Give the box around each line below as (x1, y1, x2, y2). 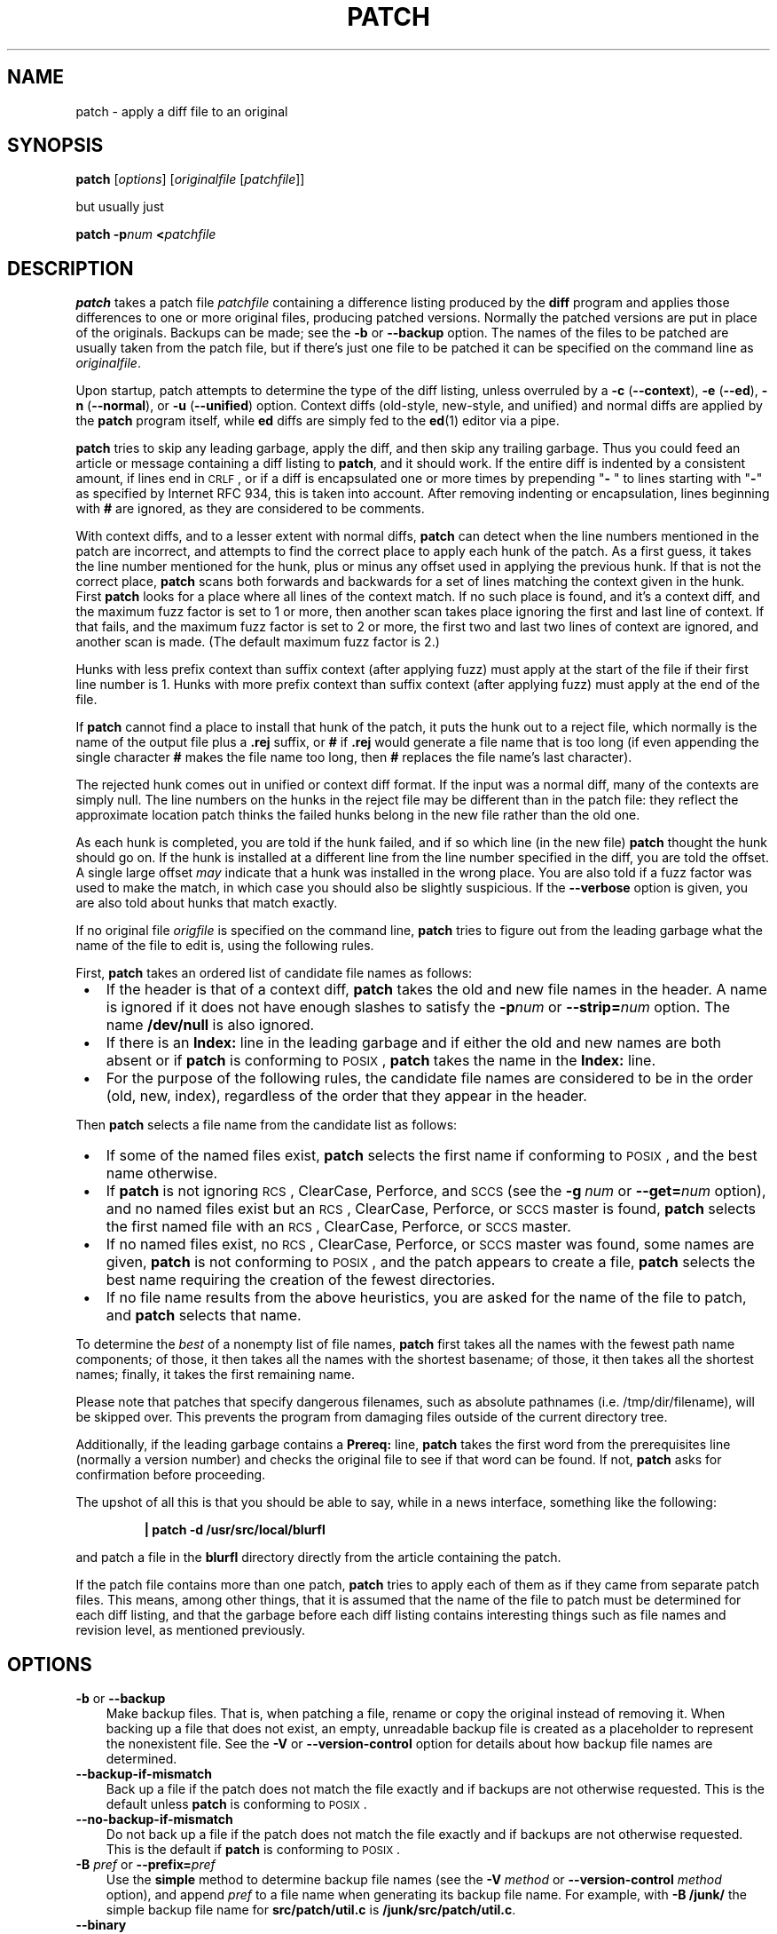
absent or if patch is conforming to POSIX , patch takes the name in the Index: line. (106, 1051, 656, 1070)
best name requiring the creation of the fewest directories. (106, 1271, 496, 1289)
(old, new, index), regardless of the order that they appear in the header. (106, 1087, 587, 1106)
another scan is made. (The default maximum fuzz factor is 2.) (75, 634, 440, 650)
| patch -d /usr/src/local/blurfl (144, 1522, 326, 1538)
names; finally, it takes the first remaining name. (75, 1367, 356, 1383)
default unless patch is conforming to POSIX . (106, 1796, 367, 1812)
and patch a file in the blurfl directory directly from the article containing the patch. (75, 1550, 561, 1565)
